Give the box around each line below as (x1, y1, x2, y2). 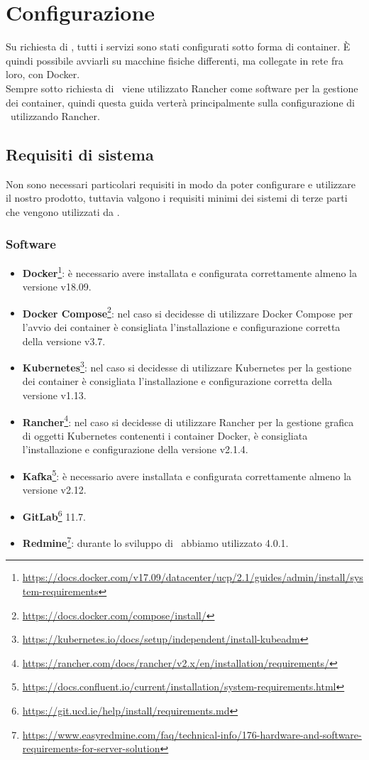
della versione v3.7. (22, 333, 106, 348)
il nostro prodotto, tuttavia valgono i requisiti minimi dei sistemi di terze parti (6, 190, 348, 205)
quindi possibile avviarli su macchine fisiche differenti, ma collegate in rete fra (6, 53, 343, 67)
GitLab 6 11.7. (22, 506, 86, 523)
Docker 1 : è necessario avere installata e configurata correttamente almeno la (22, 263, 357, 280)
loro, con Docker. (6, 67, 80, 82)
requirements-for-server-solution (22, 741, 160, 756)
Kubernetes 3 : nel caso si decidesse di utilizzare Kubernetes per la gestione (22, 358, 352, 374)
